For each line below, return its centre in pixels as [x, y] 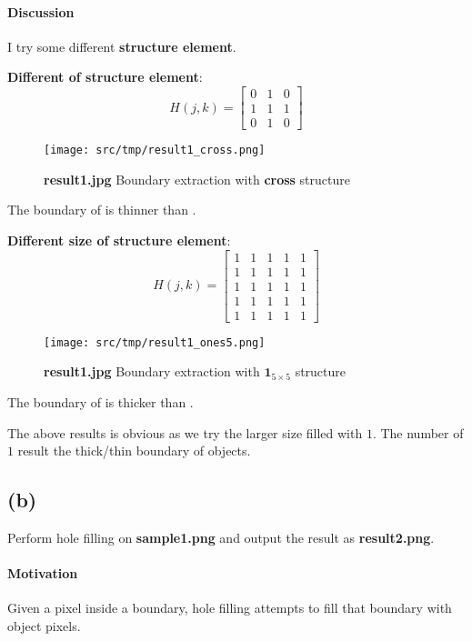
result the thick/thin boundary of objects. [134, 451]
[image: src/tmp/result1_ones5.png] [155, 342]
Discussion [41, 11]
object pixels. [44, 625]
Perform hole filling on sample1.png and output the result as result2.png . [221, 537]
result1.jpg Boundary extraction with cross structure [197, 179]
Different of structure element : [105, 77]
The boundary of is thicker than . [100, 401]
